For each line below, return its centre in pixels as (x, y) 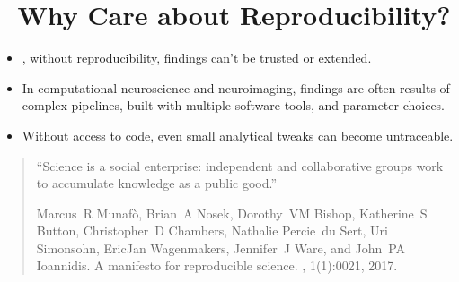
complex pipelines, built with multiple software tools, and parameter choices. (233, 105)
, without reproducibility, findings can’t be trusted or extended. (197, 58)
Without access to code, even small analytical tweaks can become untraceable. (238, 135)
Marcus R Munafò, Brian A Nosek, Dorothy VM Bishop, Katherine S (232, 213)
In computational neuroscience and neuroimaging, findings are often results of (236, 87)
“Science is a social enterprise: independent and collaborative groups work (240, 165)
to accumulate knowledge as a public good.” (157, 183)
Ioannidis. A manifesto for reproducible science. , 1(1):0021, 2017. (217, 265)
